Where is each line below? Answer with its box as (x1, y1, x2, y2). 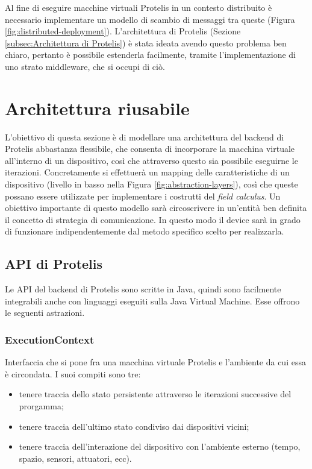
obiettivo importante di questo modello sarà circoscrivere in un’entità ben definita (5, 201, 307, 214)
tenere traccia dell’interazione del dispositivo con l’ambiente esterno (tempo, (19, 440, 301, 453)
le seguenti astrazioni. (5, 306, 85, 319)
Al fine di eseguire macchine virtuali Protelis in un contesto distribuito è (5, 1, 272, 13)
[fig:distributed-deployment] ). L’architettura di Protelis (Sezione (5, 25, 241, 37)
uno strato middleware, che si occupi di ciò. (5, 60, 165, 72)
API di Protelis (5, 254, 103, 273)
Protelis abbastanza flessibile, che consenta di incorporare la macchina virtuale (5, 142, 295, 155)
